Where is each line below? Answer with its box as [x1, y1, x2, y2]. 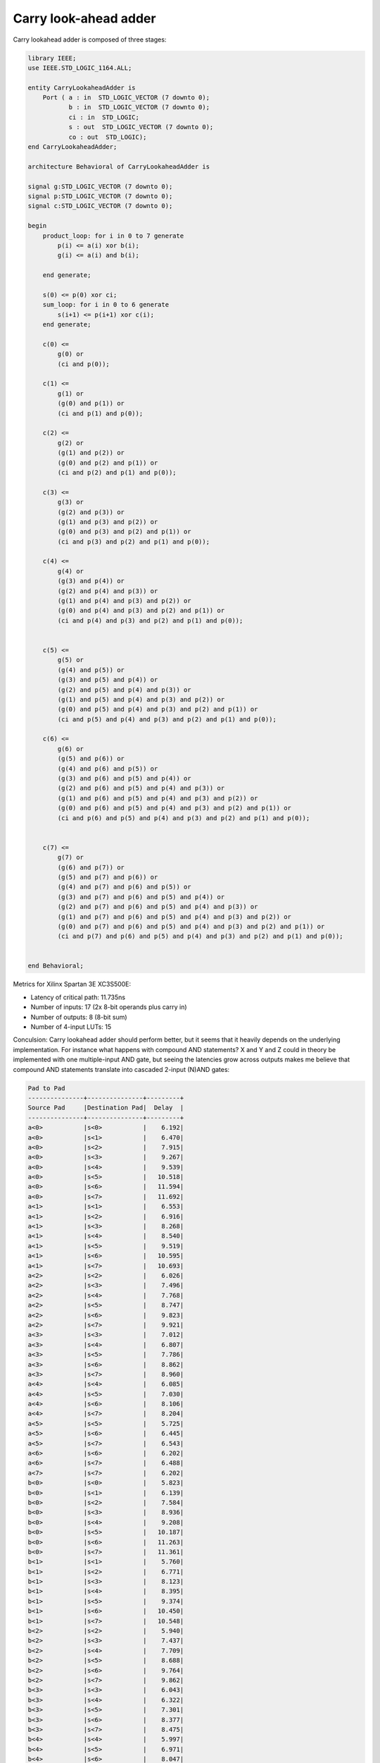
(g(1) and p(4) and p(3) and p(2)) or [57, 597, 191, 605]
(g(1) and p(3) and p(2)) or [57, 518, 158, 525]
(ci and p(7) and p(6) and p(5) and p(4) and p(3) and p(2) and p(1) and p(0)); [57, 932, 344, 941]
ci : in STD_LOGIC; [68, 113, 140, 121]
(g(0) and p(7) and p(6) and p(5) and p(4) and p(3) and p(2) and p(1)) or [57, 922, 325, 930]
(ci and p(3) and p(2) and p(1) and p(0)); [57, 537, 210, 546]
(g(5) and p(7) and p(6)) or [57, 873, 158, 881]
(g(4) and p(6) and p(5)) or [57, 764, 158, 772]
